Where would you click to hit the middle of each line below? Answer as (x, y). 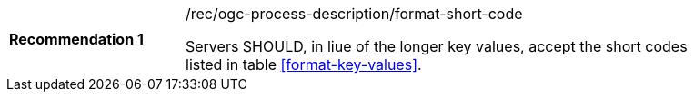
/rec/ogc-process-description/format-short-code (354, 14)
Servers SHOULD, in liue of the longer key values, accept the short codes (437, 46)
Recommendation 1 (76, 39)
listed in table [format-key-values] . (304, 64)
